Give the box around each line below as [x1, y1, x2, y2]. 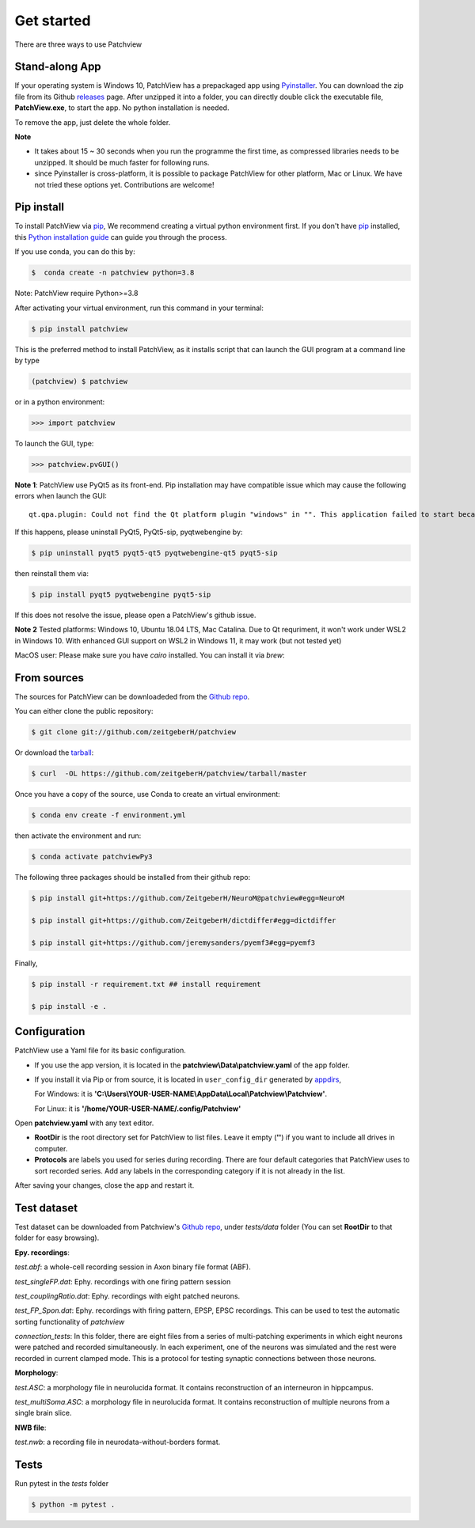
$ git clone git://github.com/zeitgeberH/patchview [31, 728, 237, 737]
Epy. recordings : [14, 1247, 70, 1257]
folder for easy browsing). [14, 1233, 100, 1242]
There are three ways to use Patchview [14, 40, 142, 49]
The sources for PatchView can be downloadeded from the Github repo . [14, 692, 250, 702]
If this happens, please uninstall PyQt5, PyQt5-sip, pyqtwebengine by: [14, 527, 243, 537]
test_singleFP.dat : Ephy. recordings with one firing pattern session [14, 1276, 231, 1286]
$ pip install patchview [31, 324, 128, 333]
